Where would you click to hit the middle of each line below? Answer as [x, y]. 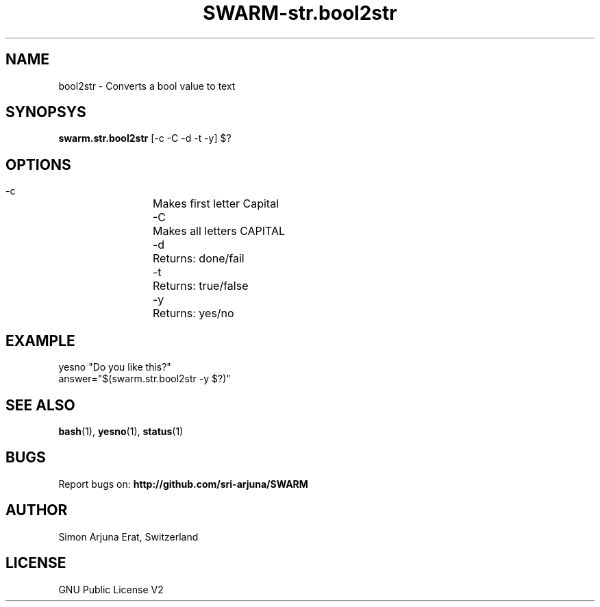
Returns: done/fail [199, 259]
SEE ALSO [40, 405]
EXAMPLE [40, 340]
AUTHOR [37, 510]
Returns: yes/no [193, 313]
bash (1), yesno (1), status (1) [121, 431]
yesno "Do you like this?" [115, 367]
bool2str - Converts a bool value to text [147, 86]
